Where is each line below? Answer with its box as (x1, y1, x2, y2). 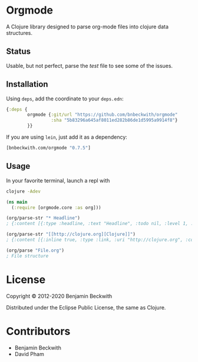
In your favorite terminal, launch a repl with (6, 177, 110, 184)
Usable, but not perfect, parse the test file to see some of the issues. (6, 62, 173, 69)
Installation (6, 79, 48, 89)
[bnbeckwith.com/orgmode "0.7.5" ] (6, 145, 91, 151)
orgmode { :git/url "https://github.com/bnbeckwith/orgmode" (27, 112, 178, 118)
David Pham (14, 350, 44, 357)
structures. (6, 29, 32, 36)
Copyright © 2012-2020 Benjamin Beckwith (6, 292, 113, 299)
